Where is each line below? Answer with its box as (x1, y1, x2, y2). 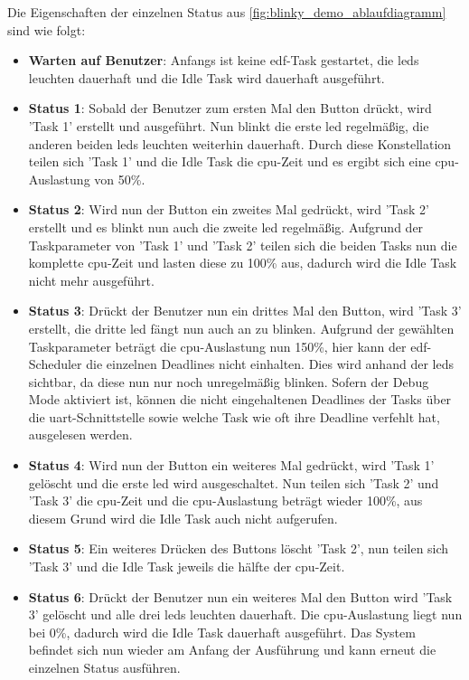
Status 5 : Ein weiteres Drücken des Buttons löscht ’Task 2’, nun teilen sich (28, 539, 449, 558)
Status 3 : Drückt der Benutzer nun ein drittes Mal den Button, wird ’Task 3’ (28, 301, 462, 320)
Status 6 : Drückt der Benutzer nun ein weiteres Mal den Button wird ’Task (28, 587, 453, 606)
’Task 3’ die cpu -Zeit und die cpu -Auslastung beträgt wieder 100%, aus (28, 491, 423, 510)
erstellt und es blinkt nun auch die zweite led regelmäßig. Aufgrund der (28, 217, 424, 236)
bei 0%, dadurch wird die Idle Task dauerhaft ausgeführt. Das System (28, 622, 416, 641)
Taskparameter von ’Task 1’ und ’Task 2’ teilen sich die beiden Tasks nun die (28, 235, 457, 254)
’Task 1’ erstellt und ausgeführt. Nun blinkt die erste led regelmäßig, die (28, 116, 429, 135)
